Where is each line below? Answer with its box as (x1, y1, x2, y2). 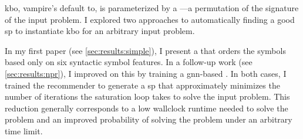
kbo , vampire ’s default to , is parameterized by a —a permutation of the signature (5, 2, 299, 13)
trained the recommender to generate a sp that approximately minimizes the (5, 79, 280, 91)
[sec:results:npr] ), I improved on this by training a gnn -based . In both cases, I (5, 67, 287, 79)
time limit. (5, 124, 43, 137)
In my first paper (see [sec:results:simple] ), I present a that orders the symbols (5, 44, 286, 56)
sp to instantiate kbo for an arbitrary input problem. (5, 25, 195, 37)
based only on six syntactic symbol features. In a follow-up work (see (5, 56, 253, 68)
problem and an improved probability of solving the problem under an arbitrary (5, 113, 292, 126)
